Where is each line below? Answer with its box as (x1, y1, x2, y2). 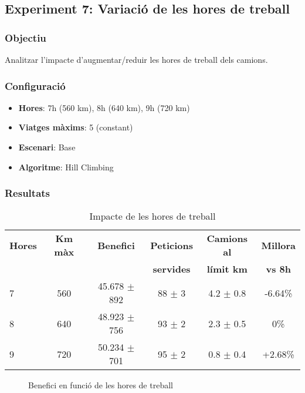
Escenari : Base (18, 141, 76, 153)
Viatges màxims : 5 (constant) (18, 121, 133, 133)
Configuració (5, 78, 66, 93)
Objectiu (5, 30, 46, 45)
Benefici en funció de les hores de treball (28, 379, 173, 391)
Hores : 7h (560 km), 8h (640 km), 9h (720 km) (18, 101, 190, 113)
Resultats (5, 186, 50, 200)
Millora (261, 238, 296, 252)
